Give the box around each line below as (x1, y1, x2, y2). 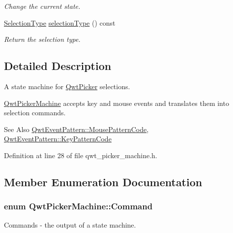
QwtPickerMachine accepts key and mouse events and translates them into (4, 98, 229, 108)
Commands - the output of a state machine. (4, 219, 136, 230)
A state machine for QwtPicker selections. (4, 81, 130, 91)
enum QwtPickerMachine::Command (4, 200, 153, 212)
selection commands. (4, 107, 66, 118)
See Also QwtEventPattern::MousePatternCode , (4, 124, 149, 134)
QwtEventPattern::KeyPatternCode (4, 133, 112, 144)
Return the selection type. (4, 34, 81, 44)
